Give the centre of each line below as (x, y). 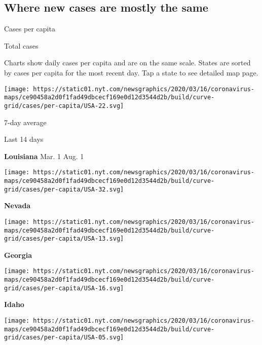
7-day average (25, 122)
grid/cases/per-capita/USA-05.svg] (64, 338)
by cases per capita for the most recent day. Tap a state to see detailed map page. (131, 72)
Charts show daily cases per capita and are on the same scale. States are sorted (127, 63)
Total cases (21, 45)
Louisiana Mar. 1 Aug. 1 (44, 156)
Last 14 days (24, 139)
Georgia (18, 255)
